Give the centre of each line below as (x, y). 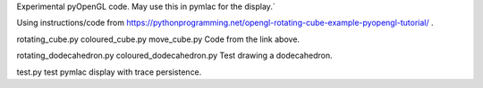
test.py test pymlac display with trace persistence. (109, 72)
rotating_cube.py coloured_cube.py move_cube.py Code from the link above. (158, 39)
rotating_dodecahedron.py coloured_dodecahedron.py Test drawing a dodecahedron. (174, 56)
